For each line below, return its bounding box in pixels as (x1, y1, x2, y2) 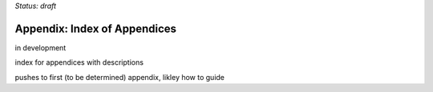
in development (14, 42, 67, 52)
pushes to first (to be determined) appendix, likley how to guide (14, 72, 225, 82)
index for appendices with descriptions (14, 58, 144, 67)
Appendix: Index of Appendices (14, 22, 176, 35)
